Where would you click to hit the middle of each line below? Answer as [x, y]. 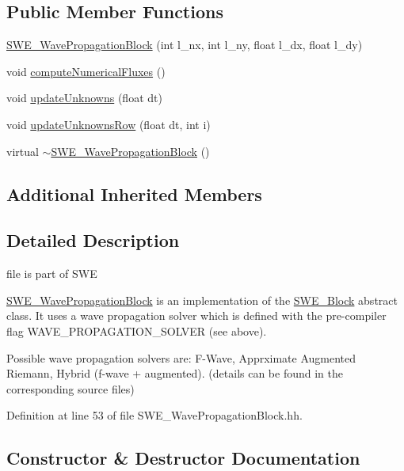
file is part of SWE [52, 273]
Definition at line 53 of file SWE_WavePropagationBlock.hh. [154, 415]
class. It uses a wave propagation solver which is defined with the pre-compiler [196, 315]
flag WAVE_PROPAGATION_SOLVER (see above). [137, 330]
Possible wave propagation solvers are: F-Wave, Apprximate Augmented [181, 357]
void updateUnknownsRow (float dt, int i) [109, 124]
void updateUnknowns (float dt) [84, 98]
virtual [23, 151]
